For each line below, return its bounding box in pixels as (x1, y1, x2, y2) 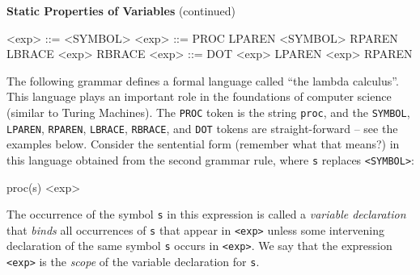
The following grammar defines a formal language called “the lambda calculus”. (6, 72, 399, 89)
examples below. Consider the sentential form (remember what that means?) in (6, 135, 400, 152)
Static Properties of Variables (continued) (6, 2, 235, 19)
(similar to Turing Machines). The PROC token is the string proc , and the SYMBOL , (6, 103, 410, 120)
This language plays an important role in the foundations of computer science (6, 88, 392, 105)
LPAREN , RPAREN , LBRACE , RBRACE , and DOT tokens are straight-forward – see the (6, 119, 398, 136)
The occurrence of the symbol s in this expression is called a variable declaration (6, 206, 406, 223)
